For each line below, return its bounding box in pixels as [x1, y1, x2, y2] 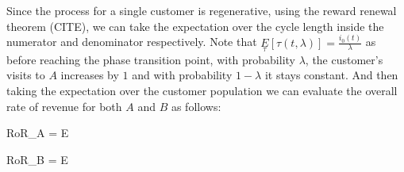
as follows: [171, 97, 221, 114]
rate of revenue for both [6, 97, 122, 114]
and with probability [132, 67, 233, 83]
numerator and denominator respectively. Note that [6, 33, 257, 50]
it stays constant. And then [264, 67, 398, 83]
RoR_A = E [6, 124, 69, 141]
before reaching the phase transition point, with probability [6, 51, 295, 67]
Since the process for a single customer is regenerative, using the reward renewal [6, 2, 397, 18]
